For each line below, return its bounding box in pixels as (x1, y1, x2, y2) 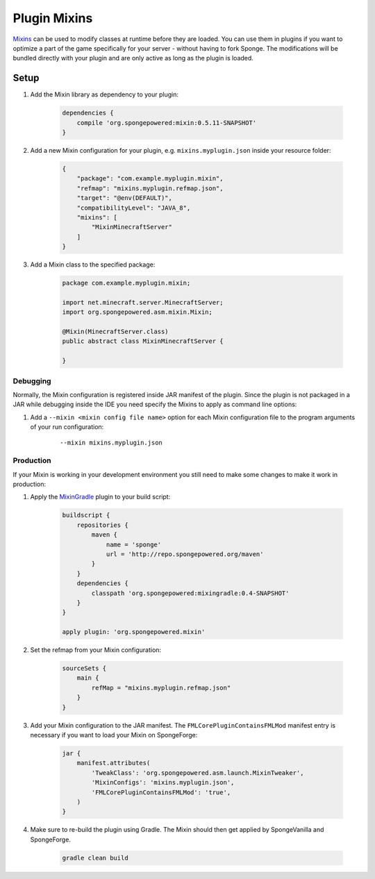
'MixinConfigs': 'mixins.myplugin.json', (91, 778, 235, 787)
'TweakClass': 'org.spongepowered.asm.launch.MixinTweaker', (91, 769, 304, 777)
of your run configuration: (30, 423, 104, 431)
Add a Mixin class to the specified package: (30, 260, 156, 269)
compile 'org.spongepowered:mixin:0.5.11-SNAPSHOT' (76, 119, 257, 126)
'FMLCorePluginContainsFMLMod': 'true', (91, 788, 231, 796)
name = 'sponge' (106, 540, 162, 549)
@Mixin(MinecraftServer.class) (62, 328, 169, 336)
